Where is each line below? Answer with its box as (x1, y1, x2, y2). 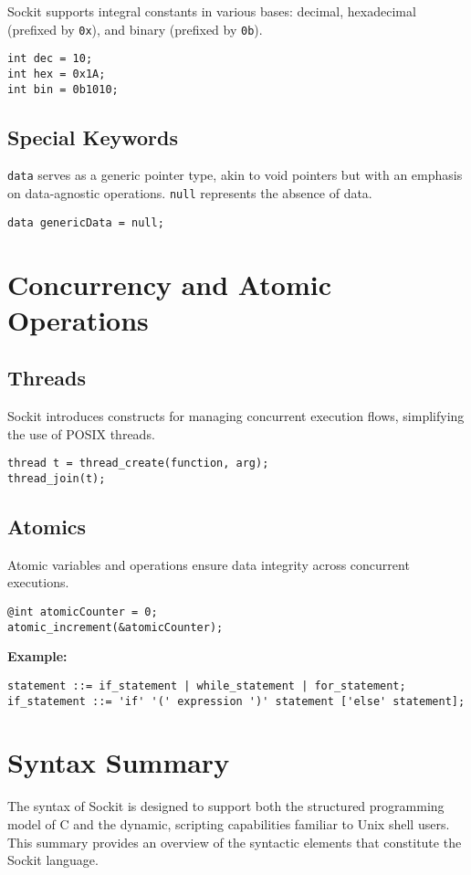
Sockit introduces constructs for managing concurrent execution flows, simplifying (7, 406, 465, 426)
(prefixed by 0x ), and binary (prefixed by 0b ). (7, 19, 263, 38)
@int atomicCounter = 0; (7, 606, 158, 619)
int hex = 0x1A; (7, 67, 106, 80)
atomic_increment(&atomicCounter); (7, 620, 224, 634)
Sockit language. (7, 850, 99, 870)
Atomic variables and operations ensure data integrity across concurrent (7, 554, 410, 574)
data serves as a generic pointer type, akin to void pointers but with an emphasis (7, 165, 463, 184)
